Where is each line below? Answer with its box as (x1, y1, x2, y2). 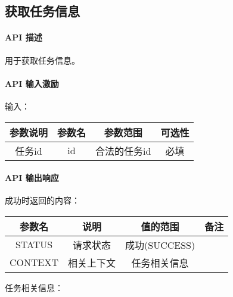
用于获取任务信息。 (5, 54, 80, 66)
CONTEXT (10, 255, 59, 270)
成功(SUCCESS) (125, 237, 195, 252)
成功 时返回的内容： (5, 194, 80, 207)
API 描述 (5, 31, 42, 43)
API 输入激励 (5, 77, 59, 89)
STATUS (15, 237, 53, 252)
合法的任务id (95, 143, 151, 158)
